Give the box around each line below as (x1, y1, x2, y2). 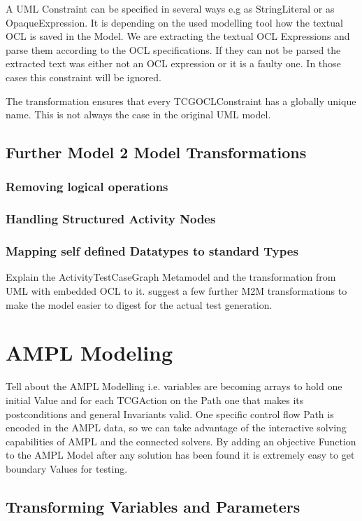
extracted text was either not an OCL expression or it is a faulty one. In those (6, 56, 341, 71)
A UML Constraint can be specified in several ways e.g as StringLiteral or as (6, 1, 335, 15)
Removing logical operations (6, 178, 168, 195)
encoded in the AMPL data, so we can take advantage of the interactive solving (6, 420, 347, 435)
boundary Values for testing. (6, 461, 128, 475)
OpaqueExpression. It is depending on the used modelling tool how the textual (6, 15, 343, 29)
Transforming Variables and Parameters (6, 495, 301, 517)
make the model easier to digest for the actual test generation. (6, 297, 273, 312)
